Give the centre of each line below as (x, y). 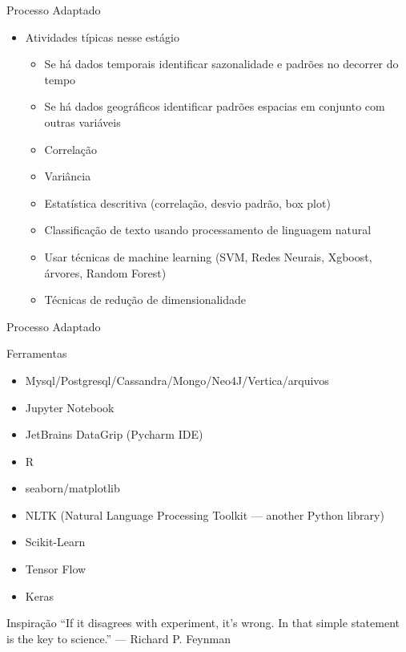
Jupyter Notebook (70, 407)
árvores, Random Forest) (105, 272)
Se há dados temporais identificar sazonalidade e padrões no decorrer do (221, 64)
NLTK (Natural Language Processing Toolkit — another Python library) (205, 514)
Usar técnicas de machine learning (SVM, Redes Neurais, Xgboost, (208, 256)
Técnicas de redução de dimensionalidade (145, 300)
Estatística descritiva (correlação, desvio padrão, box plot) (187, 202)
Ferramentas (37, 353)
